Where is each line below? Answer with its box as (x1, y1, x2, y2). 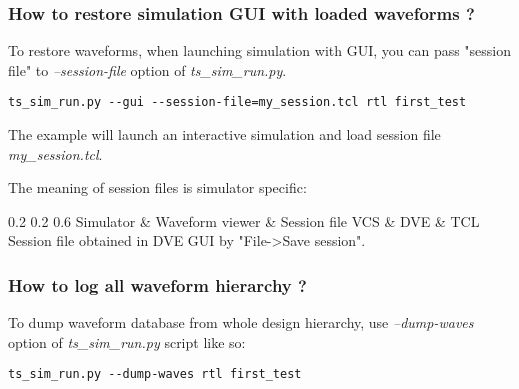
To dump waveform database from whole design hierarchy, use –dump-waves (8, 312, 474, 333)
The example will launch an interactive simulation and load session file (8, 124, 441, 145)
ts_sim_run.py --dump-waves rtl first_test (8, 367, 302, 382)
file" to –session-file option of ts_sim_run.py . (8, 59, 287, 80)
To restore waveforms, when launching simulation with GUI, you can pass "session (8, 40, 512, 61)
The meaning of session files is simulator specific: (8, 177, 307, 198)
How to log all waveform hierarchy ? (8, 272, 307, 297)
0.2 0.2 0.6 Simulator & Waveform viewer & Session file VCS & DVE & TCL (8, 210, 480, 231)
